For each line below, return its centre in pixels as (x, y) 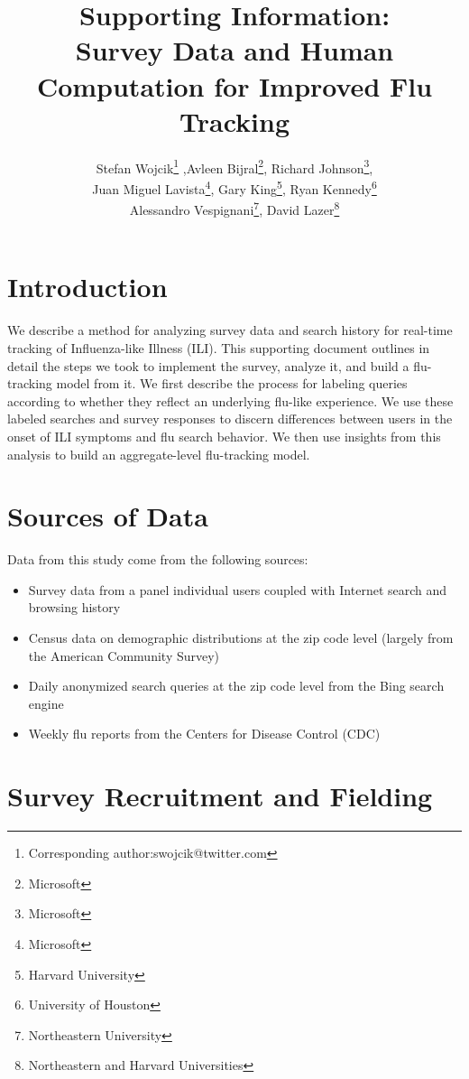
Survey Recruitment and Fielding (220, 796)
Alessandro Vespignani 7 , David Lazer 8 (234, 208)
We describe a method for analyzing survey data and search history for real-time (230, 330)
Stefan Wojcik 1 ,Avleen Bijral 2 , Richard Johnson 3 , (234, 166)
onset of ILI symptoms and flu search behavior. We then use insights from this (224, 436)
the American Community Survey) (124, 655)
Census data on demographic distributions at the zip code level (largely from (241, 638)
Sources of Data (108, 516)
